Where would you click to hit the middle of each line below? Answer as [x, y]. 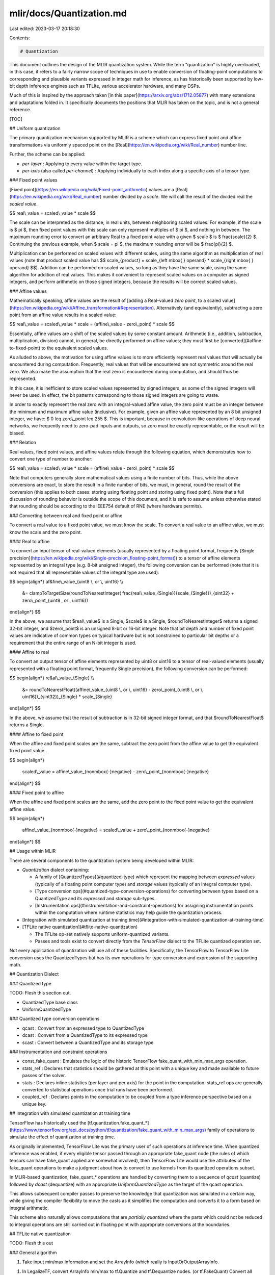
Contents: [20, 38]
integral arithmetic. [29, 1208]
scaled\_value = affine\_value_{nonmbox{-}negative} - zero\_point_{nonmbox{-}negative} [116, 772]
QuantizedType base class [50, 1002]
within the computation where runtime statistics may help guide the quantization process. [129, 912]
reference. [20, 110]
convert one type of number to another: [51, 459]
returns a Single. [27, 725]
